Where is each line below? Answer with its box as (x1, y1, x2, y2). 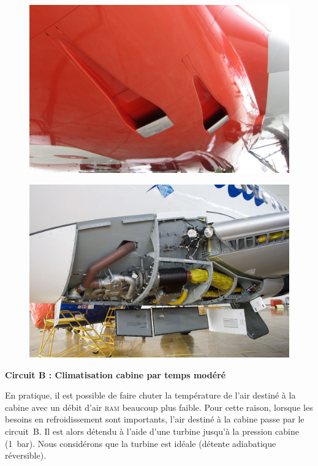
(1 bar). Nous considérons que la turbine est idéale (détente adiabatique (5, 437, 276, 449)
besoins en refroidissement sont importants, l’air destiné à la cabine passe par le (5, 413, 305, 426)
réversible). (5, 449, 47, 462)
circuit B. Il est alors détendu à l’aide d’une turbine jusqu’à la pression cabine (5, 425, 299, 438)
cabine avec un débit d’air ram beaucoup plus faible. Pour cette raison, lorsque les (5, 400, 313, 413)
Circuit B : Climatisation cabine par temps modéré (5, 368, 226, 381)
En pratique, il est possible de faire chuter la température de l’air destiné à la (5, 389, 296, 402)
